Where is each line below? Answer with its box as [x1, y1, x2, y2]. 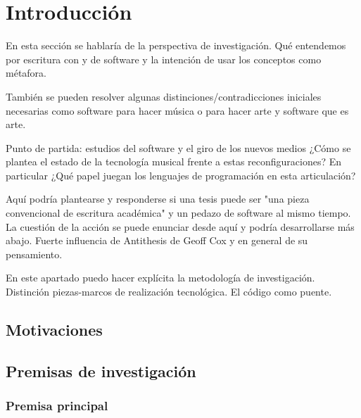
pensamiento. [6, 246, 63, 261]
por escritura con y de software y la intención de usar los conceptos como [6, 51, 322, 66]
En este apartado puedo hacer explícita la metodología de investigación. [6, 270, 315, 285]
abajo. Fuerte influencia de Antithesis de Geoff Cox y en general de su [6, 233, 308, 248]
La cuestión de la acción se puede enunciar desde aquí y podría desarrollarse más [6, 219, 355, 234]
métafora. [6, 65, 46, 80]
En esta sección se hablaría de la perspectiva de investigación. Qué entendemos [6, 38, 346, 53]
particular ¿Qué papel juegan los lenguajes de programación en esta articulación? [6, 167, 356, 182]
